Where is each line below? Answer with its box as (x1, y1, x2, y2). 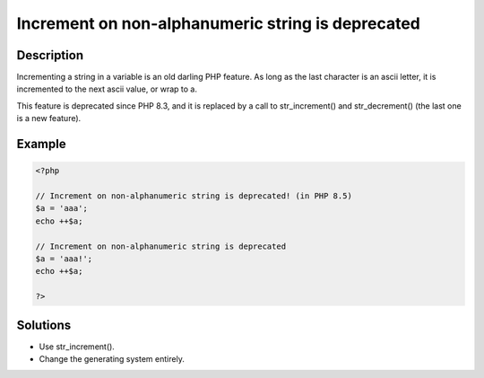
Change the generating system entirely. (39, 354, 186, 365)
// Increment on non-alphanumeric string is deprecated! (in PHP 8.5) (35, 191, 353, 201)
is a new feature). (16, 113, 82, 124)
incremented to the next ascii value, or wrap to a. (16, 84, 197, 94)
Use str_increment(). (39, 341, 116, 352)
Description (16, 48, 84, 63)
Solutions (16, 317, 72, 332)
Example (16, 136, 66, 152)
